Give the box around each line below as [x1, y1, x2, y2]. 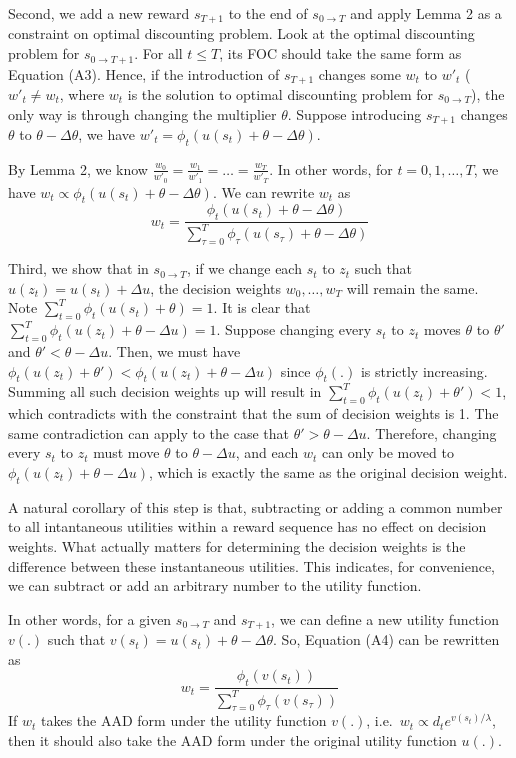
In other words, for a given [8, 608, 172, 629]
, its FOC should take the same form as [219, 43, 462, 64]
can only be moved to [322, 442, 454, 463]
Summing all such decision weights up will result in [8, 381, 322, 402]
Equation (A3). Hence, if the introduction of [8, 63, 280, 84]
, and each [235, 442, 299, 463]
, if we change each [186, 258, 302, 279]
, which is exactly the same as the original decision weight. [149, 462, 508, 483]
